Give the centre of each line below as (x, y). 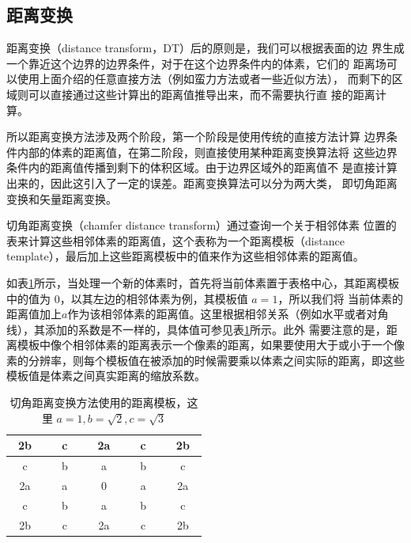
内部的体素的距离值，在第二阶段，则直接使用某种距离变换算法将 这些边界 (207, 152)
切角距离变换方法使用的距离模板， (98, 403)
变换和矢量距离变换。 (62, 198)
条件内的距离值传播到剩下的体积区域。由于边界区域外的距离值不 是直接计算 (202, 167)
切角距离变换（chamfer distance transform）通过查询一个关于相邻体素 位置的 (202, 225)
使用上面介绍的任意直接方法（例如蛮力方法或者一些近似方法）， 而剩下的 (204, 79)
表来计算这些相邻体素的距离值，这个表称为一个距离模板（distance (175, 240)
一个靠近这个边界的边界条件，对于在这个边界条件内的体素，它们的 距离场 (196, 63)
